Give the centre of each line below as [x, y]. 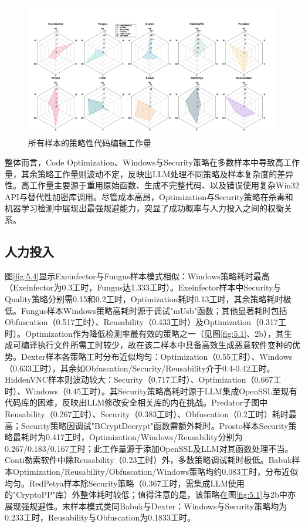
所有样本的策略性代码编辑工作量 [90, 142]
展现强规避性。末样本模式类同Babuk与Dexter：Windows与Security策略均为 [146, 506]
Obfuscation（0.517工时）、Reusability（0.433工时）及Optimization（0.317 [141, 322]
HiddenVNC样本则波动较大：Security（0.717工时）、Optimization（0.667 [139, 379]
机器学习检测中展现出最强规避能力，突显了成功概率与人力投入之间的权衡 [144, 208]
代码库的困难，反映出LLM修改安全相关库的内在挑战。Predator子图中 [136, 402]
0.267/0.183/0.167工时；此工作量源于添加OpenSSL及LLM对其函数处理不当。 [149, 448]
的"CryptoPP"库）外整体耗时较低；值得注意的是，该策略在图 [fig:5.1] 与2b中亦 [150, 494]
